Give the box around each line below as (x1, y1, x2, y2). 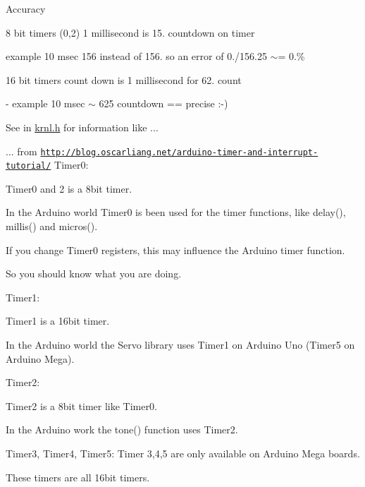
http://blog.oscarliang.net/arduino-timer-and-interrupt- (40, 147, 318, 157)
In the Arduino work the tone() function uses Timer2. (6, 422, 238, 437)
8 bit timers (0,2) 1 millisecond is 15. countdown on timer (6, 25, 255, 40)
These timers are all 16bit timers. (6, 469, 150, 484)
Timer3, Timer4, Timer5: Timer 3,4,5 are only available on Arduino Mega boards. (6, 446, 360, 460)
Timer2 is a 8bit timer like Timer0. (6, 398, 157, 413)
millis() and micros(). (6, 219, 98, 234)
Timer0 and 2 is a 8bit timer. (6, 181, 132, 196)
